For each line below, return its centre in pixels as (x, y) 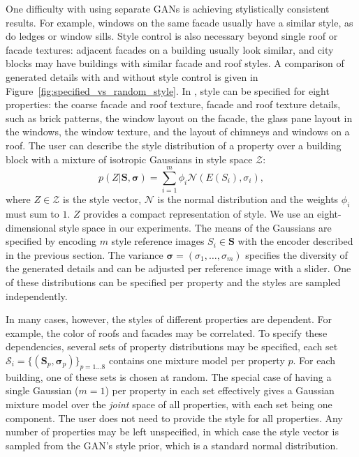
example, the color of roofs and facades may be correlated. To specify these (167, 332)
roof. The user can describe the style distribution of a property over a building (174, 145)
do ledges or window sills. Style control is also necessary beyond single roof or (172, 36)
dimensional (31, 227)
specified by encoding (51, 241)
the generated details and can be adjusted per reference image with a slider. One (178, 268)
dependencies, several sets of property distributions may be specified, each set (172, 346)
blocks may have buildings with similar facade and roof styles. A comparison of (175, 63)
